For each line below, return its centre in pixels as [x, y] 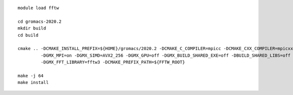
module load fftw [38, 8]
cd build [28, 35]
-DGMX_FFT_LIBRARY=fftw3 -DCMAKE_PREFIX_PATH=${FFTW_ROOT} [113, 62]
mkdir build [32, 28]
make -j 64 [31, 76]
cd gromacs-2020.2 [40, 21]
